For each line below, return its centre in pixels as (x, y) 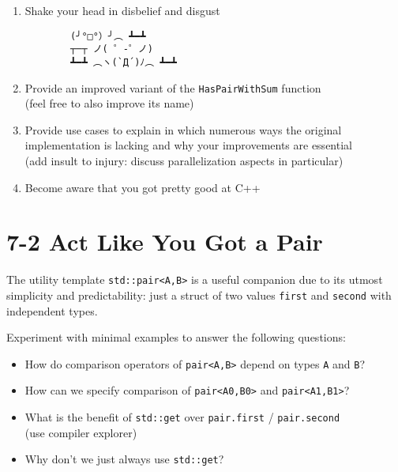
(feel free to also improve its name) (109, 103)
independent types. (52, 310)
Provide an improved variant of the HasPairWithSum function (173, 87)
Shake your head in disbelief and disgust (122, 10)
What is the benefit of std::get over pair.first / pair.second (182, 417)
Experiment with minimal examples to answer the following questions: (176, 337)
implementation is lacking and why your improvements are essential (188, 145)
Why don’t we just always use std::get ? (124, 459)
